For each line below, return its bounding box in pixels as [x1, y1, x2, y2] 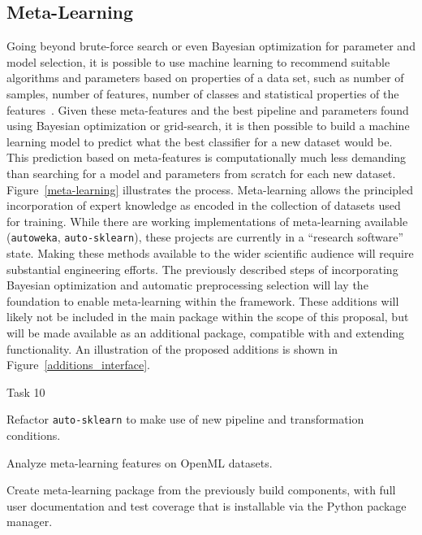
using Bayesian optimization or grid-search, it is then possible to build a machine [6, 117, 410, 134]
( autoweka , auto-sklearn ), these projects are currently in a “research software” [6, 228, 404, 246]
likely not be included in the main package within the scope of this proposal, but [6, 308, 409, 325]
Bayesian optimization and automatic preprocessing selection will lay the [6, 276, 368, 294]
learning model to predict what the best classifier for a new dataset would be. [6, 133, 393, 150]
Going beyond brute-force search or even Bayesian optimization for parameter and [6, 37, 416, 54]
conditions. [6, 426, 61, 443]
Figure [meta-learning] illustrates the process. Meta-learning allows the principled [6, 181, 413, 198]
